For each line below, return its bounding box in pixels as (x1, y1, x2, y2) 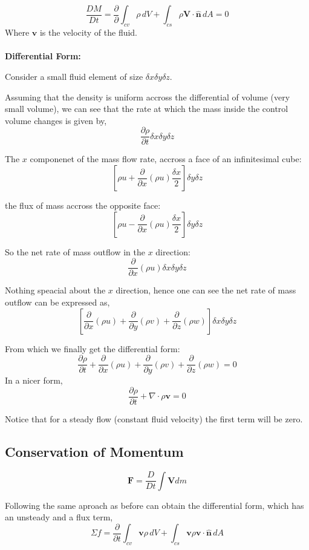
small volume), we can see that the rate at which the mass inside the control (5, 102, 288, 115)
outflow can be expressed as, (5, 295, 110, 308)
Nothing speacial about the (5, 284, 106, 296)
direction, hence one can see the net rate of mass (115, 284, 296, 296)
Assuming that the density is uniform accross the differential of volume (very (5, 90, 290, 103)
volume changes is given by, (5, 114, 107, 126)
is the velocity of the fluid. (39, 26, 138, 39)
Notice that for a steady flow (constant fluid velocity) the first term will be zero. (5, 412, 303, 425)
